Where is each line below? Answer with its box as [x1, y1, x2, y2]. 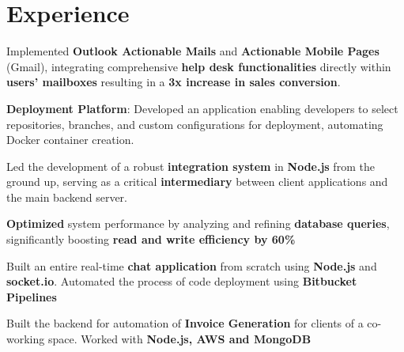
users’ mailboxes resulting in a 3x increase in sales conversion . [6, 74, 341, 90]
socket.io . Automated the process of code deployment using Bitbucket [6, 273, 357, 290]
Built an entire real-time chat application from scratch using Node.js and [6, 257, 377, 274]
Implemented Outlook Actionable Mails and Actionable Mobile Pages [6, 43, 379, 59]
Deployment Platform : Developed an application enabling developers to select [6, 100, 398, 116]
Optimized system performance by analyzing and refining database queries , [6, 215, 390, 232]
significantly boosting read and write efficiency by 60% [6, 231, 296, 248]
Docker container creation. [6, 131, 134, 148]
